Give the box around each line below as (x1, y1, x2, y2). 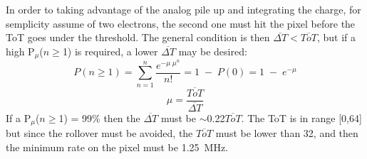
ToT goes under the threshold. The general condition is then (6, 30, 270, 45)
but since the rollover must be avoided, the (6, 126, 193, 141)
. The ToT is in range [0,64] (241, 111, 362, 125)
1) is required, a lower (62, 43, 158, 58)
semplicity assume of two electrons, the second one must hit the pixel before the (6, 16, 356, 31)
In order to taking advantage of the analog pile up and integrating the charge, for (6, 2, 361, 16)
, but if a (316, 30, 356, 45)
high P (6, 43, 35, 58)
